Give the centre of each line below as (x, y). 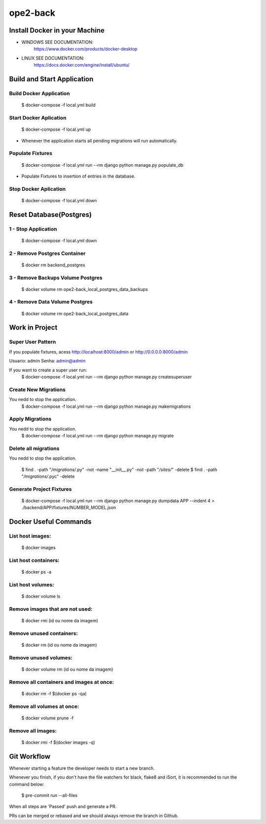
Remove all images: (33, 731)
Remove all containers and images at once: (62, 682)
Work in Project (33, 328)
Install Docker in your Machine (57, 30)
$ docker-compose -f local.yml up (56, 129)
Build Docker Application (39, 94)
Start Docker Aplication (38, 117)
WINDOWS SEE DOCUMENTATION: (57, 42)
